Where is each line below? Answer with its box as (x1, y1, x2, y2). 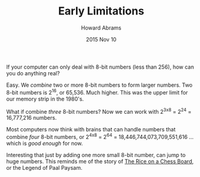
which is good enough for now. (6, 140, 83, 147)
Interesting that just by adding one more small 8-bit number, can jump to (6, 151, 186, 158)
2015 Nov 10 (86, 36, 117, 43)
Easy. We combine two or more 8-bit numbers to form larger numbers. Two (6, 81, 193, 88)
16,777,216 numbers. (6, 114, 57, 122)
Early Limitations (58, 4, 145, 18)
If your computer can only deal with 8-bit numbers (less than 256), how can (6, 63, 195, 70)
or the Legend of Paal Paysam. (6, 164, 83, 171)
